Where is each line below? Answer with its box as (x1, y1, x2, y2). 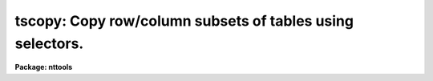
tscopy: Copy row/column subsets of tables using (14, 12, 354, 30)
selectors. (14, 34, 84, 52)
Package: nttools (14, 63, 73, 72)
